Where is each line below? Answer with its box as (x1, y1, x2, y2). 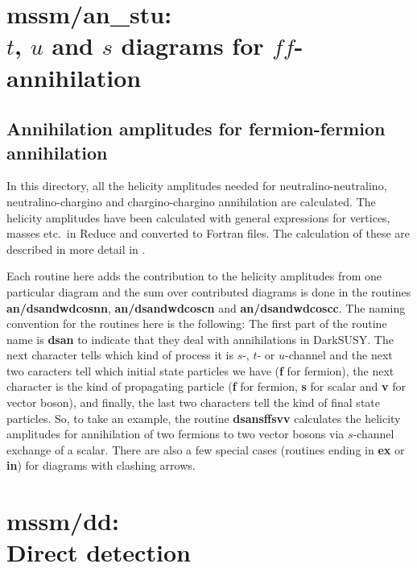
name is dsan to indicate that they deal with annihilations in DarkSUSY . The (6, 330, 394, 347)
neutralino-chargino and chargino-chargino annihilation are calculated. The (6, 193, 376, 209)
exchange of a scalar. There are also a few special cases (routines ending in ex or (6, 441, 405, 458)
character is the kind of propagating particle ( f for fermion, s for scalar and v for (6, 378, 406, 395)
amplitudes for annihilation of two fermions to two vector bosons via (6, 425, 345, 442)
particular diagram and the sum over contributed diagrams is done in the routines (6, 283, 411, 300)
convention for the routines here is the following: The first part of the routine (6, 315, 387, 332)
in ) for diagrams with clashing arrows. (6, 457, 196, 474)
